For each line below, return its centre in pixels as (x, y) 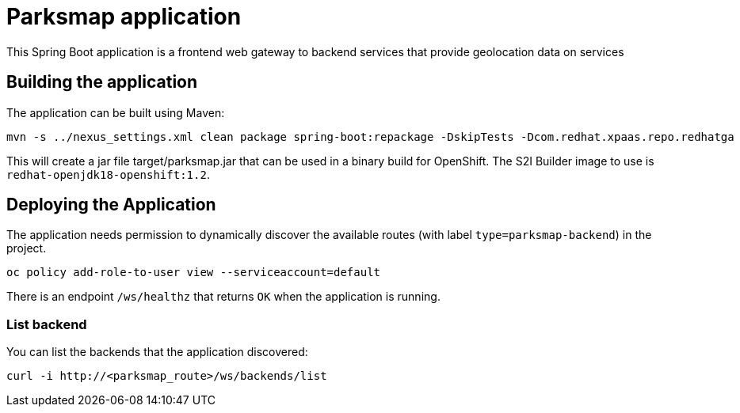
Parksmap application (124, 17)
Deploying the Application (111, 205)
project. (27, 248)
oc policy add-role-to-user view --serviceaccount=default (194, 273)
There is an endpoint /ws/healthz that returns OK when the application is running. (223, 297)
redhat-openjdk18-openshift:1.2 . (108, 174)
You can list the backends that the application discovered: (157, 352)
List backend (47, 324)
